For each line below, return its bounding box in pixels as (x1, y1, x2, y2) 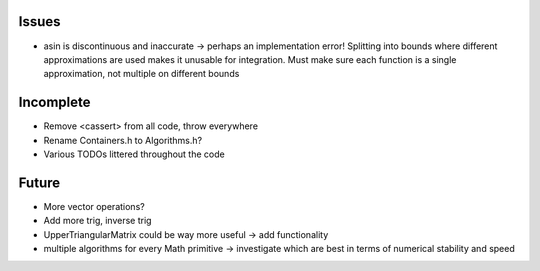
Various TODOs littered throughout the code (43, 148, 225, 160)
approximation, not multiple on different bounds (43, 68, 240, 80)
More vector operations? (43, 200, 145, 212)
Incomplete (18, 94, 91, 111)
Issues (18, 13, 61, 30)
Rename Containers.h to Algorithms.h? (43, 134, 203, 146)
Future (18, 174, 61, 191)
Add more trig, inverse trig (43, 215, 152, 227)
